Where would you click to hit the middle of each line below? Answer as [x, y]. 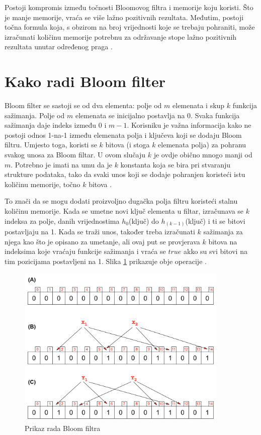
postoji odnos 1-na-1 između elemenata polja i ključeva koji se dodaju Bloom [123, 135]
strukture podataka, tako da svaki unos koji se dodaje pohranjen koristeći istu [125, 174]
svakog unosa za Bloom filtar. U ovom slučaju [75, 155]
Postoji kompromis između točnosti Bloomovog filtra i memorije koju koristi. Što [129, 7]
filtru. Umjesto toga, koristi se [51, 145]
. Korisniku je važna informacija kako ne [189, 125]
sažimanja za [223, 232]
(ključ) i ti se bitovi [215, 221]
